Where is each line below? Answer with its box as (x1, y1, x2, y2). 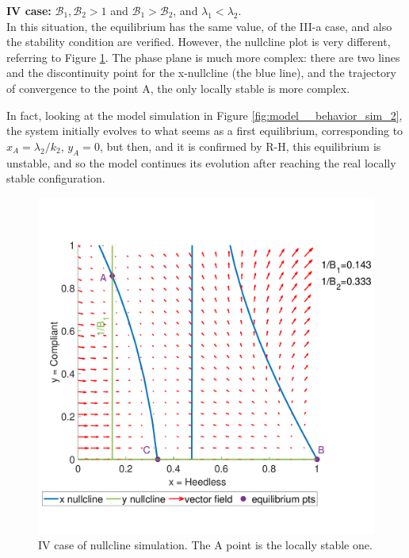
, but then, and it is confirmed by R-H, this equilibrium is (99, 137, 381, 154)
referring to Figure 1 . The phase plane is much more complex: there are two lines (6, 48, 400, 65)
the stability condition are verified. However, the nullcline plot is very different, (6, 33, 391, 50)
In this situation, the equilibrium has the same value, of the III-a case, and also (6, 17, 392, 34)
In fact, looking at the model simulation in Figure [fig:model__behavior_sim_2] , (6, 106, 403, 123)
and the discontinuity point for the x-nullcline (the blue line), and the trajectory (6, 64, 396, 81)
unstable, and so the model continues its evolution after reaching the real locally (6, 154, 396, 171)
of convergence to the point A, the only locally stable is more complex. (6, 79, 350, 96)
